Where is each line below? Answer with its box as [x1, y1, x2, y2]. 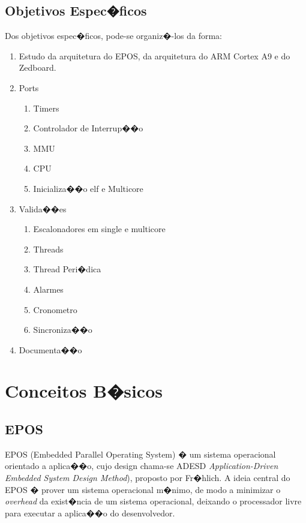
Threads [33, 242, 64, 255]
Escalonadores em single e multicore [33, 223, 166, 235]
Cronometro [33, 303, 77, 315]
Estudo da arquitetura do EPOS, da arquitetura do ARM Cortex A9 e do [19, 49, 290, 62]
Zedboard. [19, 61, 56, 74]
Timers [33, 101, 59, 114]
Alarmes [33, 282, 64, 295]
